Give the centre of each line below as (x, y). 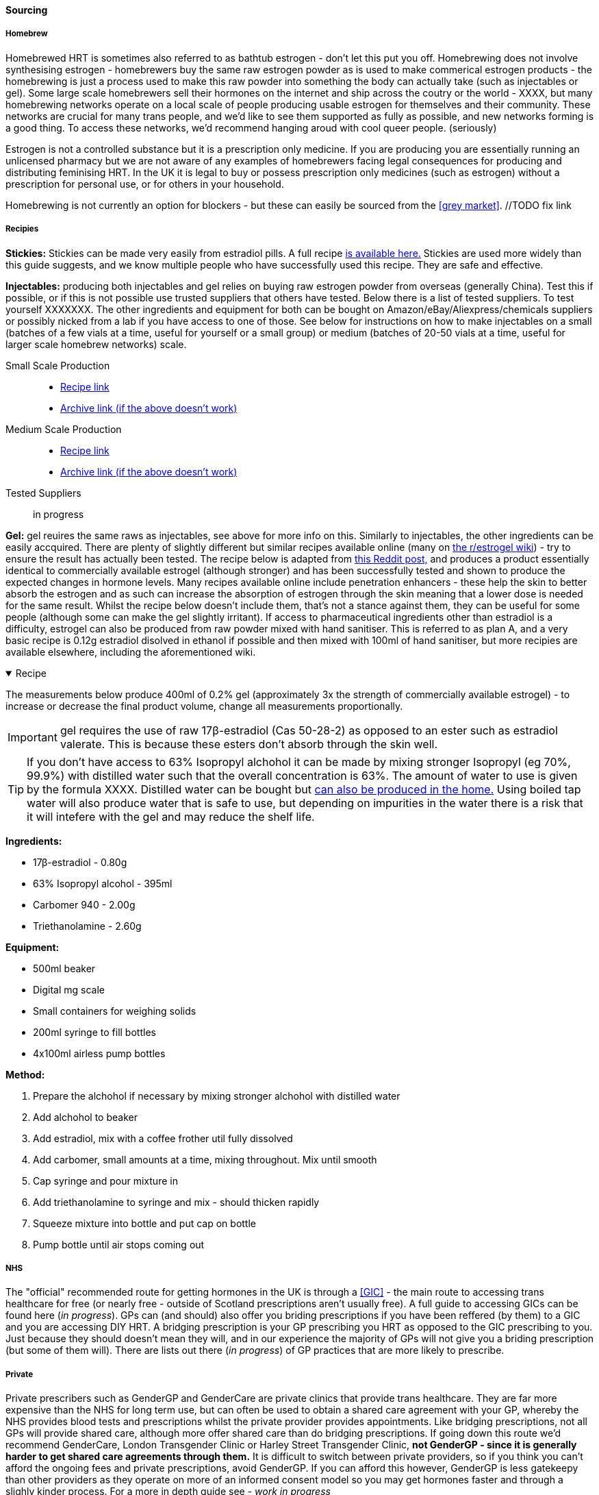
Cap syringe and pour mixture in (105, 1181)
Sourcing (27, 10)
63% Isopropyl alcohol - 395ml (103, 883)
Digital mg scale (69, 989)
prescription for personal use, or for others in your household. (145, 184)
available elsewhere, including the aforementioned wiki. (131, 652)
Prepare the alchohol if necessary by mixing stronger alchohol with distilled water (217, 1096)
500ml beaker (64, 968)
